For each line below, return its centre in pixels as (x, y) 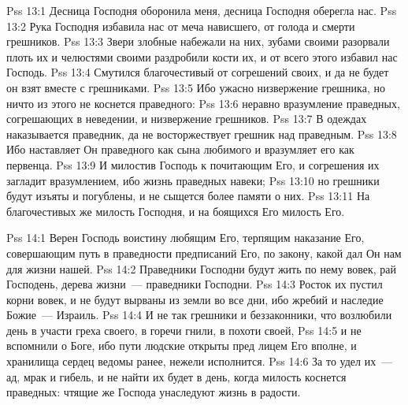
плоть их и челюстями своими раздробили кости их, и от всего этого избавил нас (202, 56)
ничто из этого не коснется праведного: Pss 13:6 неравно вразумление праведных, (203, 103)
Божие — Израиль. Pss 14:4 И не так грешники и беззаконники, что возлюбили (199, 315)
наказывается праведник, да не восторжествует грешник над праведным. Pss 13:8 (202, 134)
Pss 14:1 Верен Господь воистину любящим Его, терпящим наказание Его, (185, 238)
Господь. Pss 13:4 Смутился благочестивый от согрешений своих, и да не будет (198, 72)
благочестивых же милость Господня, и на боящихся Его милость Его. (176, 211)
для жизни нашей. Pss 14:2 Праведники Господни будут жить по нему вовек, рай (201, 268)
